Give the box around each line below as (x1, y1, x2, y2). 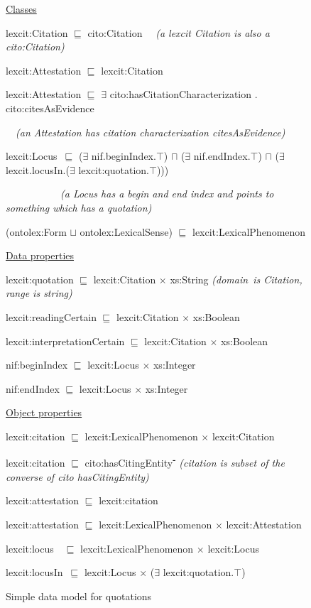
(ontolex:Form (6, 224, 67, 239)
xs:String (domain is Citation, (170, 271, 302, 286)
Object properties (6, 405, 82, 420)
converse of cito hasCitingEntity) (6, 469, 149, 484)
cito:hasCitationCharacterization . (109, 87, 258, 102)
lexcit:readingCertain (6, 309, 97, 324)
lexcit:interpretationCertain (6, 333, 125, 348)
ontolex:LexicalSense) (80, 224, 173, 239)
